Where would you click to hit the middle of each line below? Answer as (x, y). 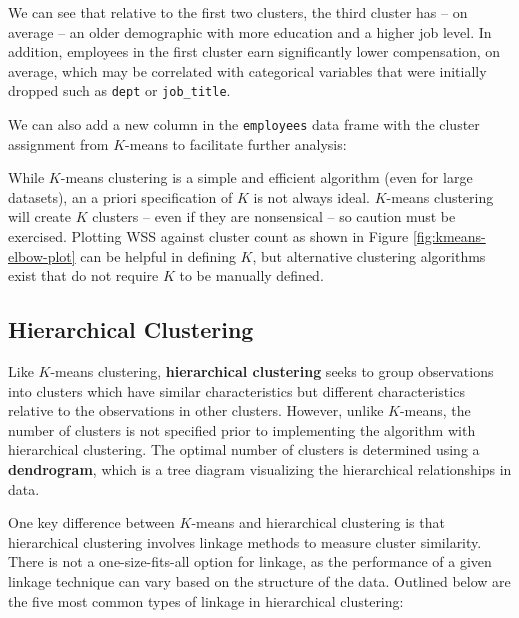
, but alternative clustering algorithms (369, 255)
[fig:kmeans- (449, 236)
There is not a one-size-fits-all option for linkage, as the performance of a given (250, 561)
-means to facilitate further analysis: (236, 143)
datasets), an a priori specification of (120, 196)
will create (40, 216)
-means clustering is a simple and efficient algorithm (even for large (266, 177)
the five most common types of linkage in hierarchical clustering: (206, 600)
